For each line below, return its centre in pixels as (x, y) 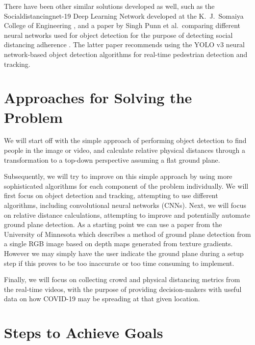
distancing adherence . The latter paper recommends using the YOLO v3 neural (125, 44)
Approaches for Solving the (98, 98)
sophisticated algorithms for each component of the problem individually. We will (126, 186)
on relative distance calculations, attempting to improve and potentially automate (127, 215)
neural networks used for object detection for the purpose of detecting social (118, 35)
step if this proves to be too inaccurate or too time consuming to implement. (119, 263)
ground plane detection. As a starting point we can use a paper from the (113, 224)
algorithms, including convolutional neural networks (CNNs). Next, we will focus (125, 205)
